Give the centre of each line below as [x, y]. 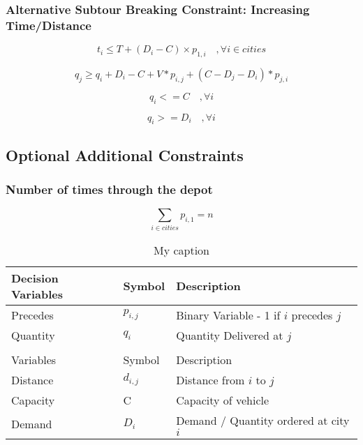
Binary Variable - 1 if [228, 315]
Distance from [210, 379]
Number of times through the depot [109, 189]
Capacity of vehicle [223, 400]
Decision [35, 278]
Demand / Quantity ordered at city [263, 420]
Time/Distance [49, 25]
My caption [181, 250]
